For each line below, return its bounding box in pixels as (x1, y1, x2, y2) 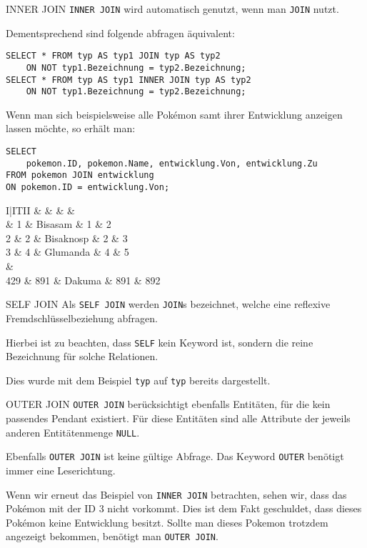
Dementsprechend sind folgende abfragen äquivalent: (6, 25, 235, 40)
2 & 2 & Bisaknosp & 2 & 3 (6, 230, 128, 245)
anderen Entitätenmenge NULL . (6, 424, 140, 439)
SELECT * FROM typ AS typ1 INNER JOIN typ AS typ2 (6, 74, 251, 85)
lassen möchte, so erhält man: (6, 121, 136, 136)
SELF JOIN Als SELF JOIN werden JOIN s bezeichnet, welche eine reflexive (6, 297, 331, 312)
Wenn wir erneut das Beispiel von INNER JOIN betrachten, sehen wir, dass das (6, 487, 347, 502)
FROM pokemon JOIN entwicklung (6, 170, 154, 181)
